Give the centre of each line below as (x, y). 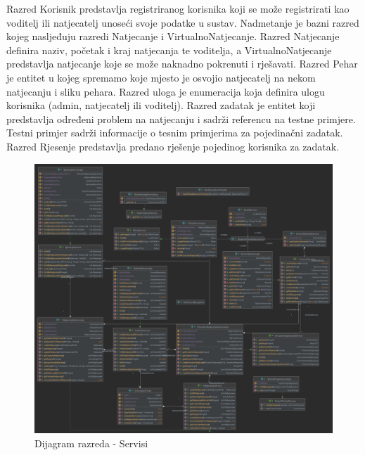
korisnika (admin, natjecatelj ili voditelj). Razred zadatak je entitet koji (161, 105)
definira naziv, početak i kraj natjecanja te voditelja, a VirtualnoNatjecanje (169, 50)
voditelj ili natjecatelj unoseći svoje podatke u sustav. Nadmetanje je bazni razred (183, 22)
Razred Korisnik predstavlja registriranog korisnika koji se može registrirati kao (178, 8)
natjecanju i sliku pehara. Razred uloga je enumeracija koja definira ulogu (166, 91)
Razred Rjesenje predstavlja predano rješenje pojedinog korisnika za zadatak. (173, 146)
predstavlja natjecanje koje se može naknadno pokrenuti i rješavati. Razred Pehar (182, 64)
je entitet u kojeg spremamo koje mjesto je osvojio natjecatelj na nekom (161, 77)
